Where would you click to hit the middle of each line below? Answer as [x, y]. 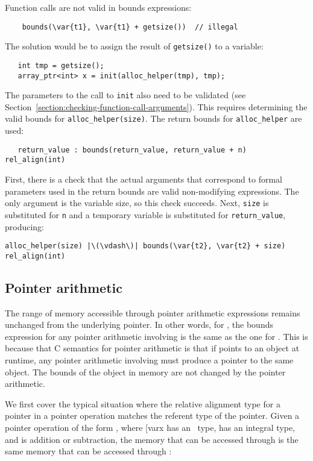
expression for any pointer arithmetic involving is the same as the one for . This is [156, 336]
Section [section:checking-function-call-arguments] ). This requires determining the [156, 106]
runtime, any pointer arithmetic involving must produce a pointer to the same [149, 360]
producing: [25, 226]
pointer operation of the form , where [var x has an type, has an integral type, [150, 427]
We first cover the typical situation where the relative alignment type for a [143, 403]
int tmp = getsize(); [61, 65]
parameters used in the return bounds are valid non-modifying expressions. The [152, 191]
